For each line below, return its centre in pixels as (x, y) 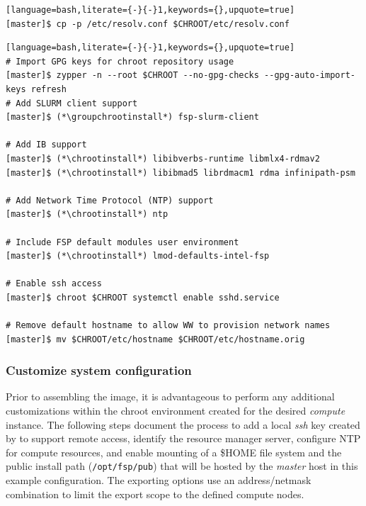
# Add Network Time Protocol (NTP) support (110, 200)
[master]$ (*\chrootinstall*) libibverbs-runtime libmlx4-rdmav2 (163, 158)
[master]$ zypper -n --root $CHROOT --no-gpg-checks (132, 75)
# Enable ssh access (54, 284)
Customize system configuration (99, 370)
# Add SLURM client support (72, 103)
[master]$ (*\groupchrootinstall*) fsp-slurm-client (132, 117)
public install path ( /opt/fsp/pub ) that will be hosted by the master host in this (182, 466)
